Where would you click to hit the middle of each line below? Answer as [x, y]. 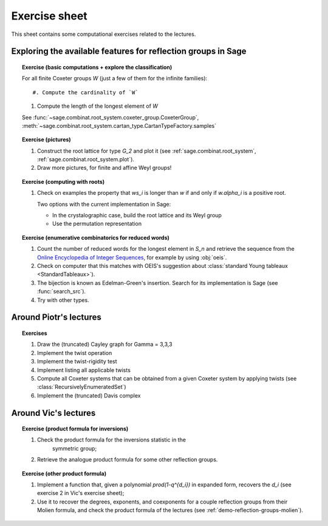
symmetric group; [75, 448]
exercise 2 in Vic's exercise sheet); [81, 493]
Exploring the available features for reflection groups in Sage [129, 51]
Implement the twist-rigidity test [77, 362]
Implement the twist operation [75, 352]
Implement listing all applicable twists [84, 370]
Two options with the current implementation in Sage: [104, 204]
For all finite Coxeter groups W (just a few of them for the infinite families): [115, 79]
